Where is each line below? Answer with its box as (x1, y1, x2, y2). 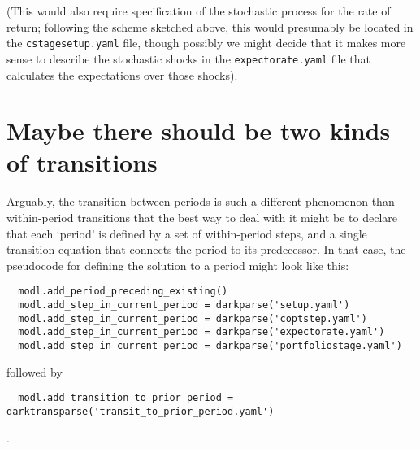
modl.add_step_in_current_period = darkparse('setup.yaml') (18, 299, 350, 312)
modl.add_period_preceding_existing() (18, 286, 228, 298)
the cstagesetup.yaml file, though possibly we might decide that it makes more (6, 34, 406, 51)
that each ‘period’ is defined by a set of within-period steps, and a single (6, 224, 367, 242)
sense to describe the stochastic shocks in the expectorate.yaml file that (6, 50, 370, 67)
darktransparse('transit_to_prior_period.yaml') (6, 405, 275, 417)
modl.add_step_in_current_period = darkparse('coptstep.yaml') (18, 312, 367, 325)
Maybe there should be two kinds (6, 114, 391, 147)
